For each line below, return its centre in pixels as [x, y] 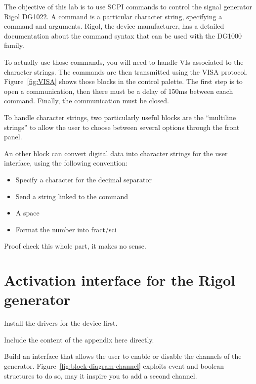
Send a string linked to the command [72, 196]
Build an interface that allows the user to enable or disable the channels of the [123, 356]
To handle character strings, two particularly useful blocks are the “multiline [120, 117]
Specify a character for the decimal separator [84, 179]
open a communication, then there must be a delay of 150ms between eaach [119, 91]
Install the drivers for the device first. [61, 323]
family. [14, 45]
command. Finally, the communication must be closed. [87, 101]
